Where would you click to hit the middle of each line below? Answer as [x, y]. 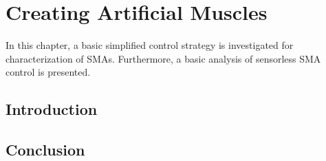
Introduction [52, 109]
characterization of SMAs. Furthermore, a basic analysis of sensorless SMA [163, 58]
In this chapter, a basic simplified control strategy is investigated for [150, 45]
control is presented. [48, 72]
